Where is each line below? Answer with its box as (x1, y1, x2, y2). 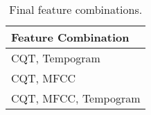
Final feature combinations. (9, 1, 143, 17)
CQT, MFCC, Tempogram (11, 90, 141, 106)
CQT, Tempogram (11, 50, 100, 66)
